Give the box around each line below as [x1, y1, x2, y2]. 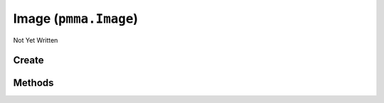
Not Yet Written [13, 36, 58, 44]
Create [13, 54, 44, 67]
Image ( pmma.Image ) [13, 11, 139, 26]
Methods [13, 77, 54, 89]
